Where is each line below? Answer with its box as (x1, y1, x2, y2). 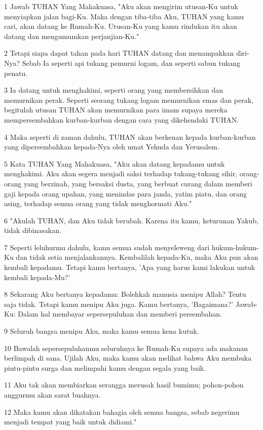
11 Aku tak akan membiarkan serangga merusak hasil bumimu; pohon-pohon (4, 379, 244, 390)
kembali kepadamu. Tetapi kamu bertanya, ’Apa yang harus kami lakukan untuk (4, 262, 255, 272)
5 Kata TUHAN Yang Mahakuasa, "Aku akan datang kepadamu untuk (4, 158, 225, 169)
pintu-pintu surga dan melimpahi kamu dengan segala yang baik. (4, 362, 206, 373)
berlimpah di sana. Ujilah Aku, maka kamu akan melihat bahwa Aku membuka (4, 353, 252, 363)
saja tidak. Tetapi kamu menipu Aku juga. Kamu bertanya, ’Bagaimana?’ (4, 298, 234, 309)
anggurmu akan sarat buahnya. (4, 389, 101, 400)
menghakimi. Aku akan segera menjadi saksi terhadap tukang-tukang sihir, (4, 168, 238, 179)
